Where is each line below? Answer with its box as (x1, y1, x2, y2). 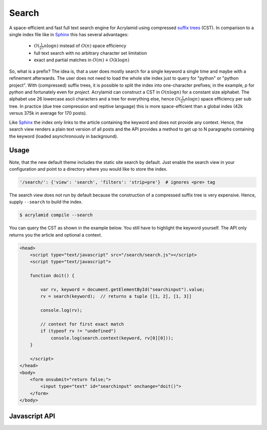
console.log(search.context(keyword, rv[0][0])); (50, 335, 174, 341)
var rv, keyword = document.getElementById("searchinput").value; (40, 287, 205, 292)
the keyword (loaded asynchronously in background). (9, 133, 118, 139)
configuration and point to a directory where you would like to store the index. (9, 166, 168, 172)
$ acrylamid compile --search (19, 212, 93, 218)
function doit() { (30, 273, 75, 279)
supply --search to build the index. (9, 199, 83, 205)
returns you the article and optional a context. (9, 232, 102, 238)
